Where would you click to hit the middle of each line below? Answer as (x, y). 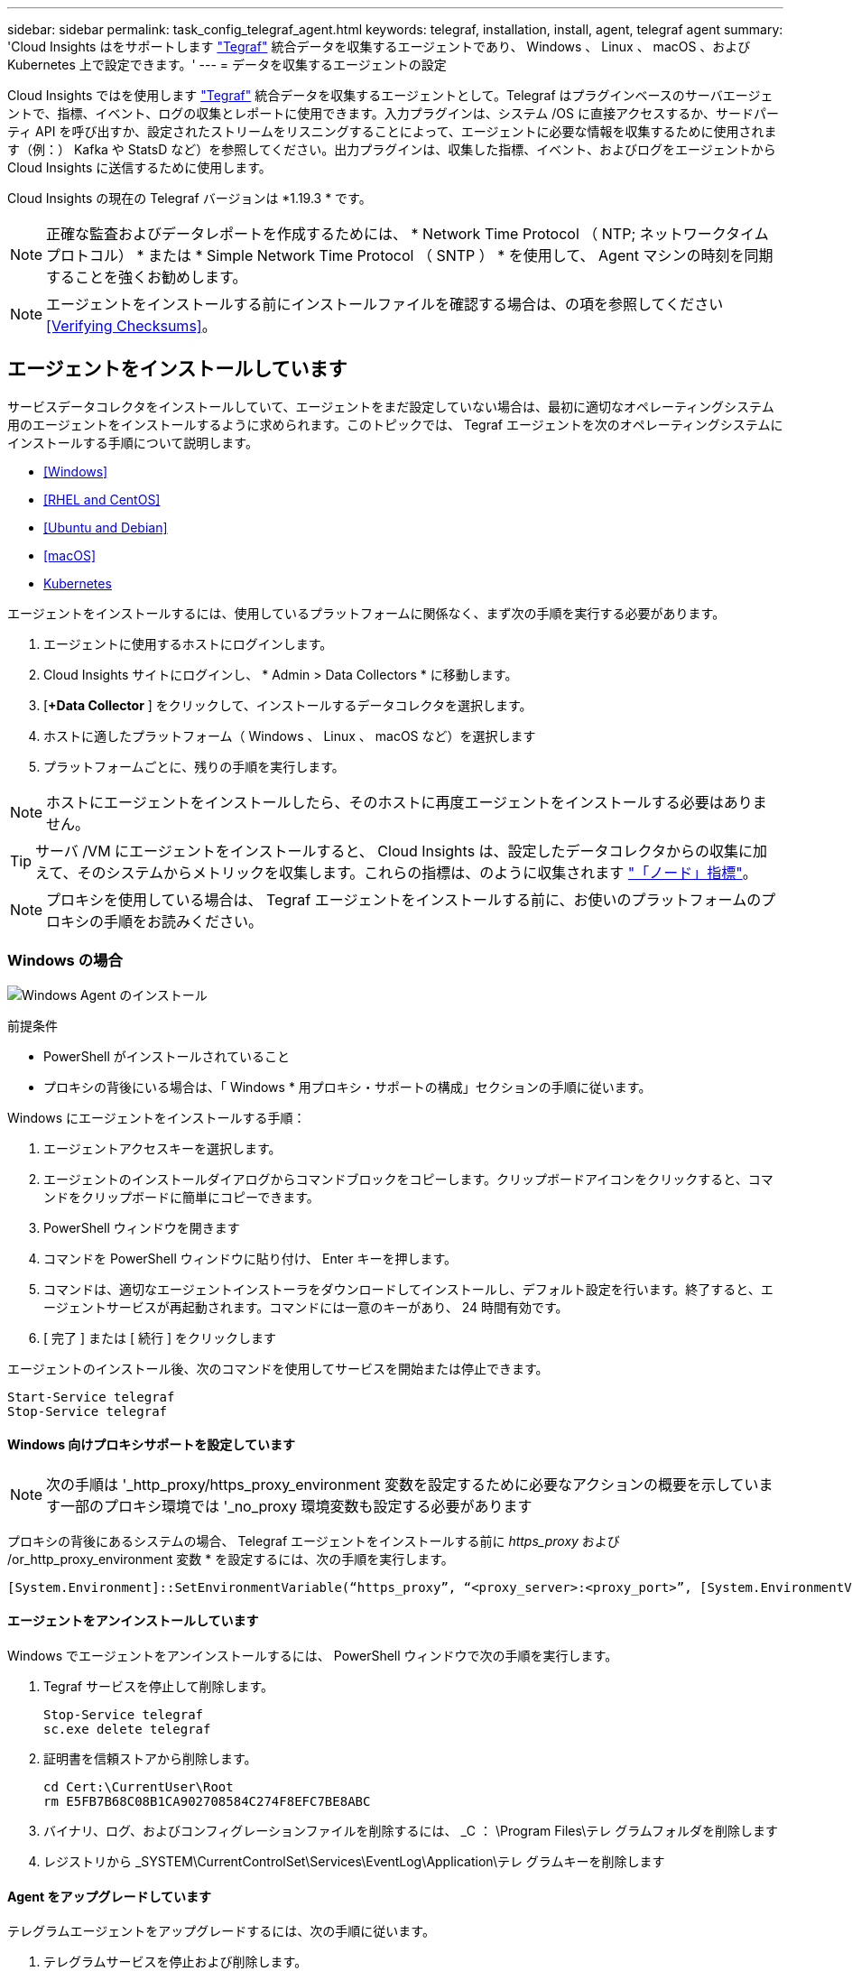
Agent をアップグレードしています (110, 1896)
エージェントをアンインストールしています (133, 1621)
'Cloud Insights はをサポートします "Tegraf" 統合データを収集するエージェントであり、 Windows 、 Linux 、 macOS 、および (379, 46)
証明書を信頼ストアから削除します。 (150, 1759)
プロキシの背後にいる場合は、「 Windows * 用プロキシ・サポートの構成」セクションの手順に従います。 (347, 1087)
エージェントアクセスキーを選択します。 (162, 1148)
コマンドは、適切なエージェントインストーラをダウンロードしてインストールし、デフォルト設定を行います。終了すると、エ (408, 1289)
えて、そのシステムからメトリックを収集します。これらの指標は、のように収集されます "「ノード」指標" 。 (396, 872)
